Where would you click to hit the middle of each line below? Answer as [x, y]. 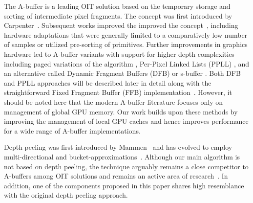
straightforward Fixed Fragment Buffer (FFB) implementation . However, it [118, 92]
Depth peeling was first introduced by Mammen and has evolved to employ [118, 147]
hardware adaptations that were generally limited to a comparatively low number [126, 34]
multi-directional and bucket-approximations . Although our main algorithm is [122, 156]
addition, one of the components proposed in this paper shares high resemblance [124, 185]
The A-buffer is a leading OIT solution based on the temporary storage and [117, 6]
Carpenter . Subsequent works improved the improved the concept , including [121, 25]
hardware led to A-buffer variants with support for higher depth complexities [119, 54]
